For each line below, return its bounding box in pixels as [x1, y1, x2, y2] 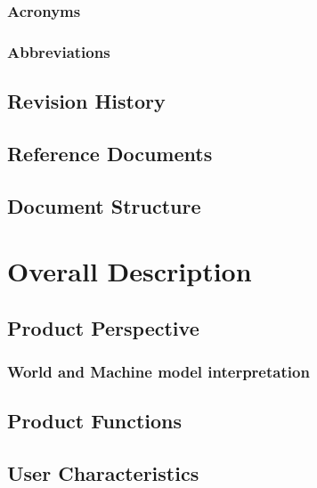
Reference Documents [7, 139, 213, 167]
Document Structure [7, 191, 201, 219]
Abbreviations [7, 40, 110, 62]
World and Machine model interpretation [7, 361, 310, 383]
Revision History [7, 87, 166, 115]
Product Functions [7, 407, 183, 435]
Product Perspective [7, 313, 199, 341]
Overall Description [7, 253, 252, 289]
